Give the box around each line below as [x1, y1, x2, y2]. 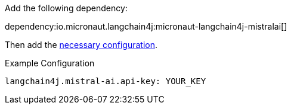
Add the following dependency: [5, 3, 128, 13]
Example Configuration [5, 58, 95, 68]
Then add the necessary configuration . [5, 40, 158, 50]
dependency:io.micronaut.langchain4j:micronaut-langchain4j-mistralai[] [5, 21, 287, 31]
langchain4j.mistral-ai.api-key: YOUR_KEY [5, 76, 206, 86]
